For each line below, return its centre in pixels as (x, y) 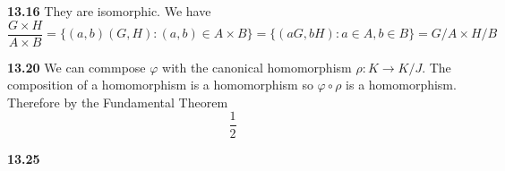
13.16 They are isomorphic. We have (109, 11)
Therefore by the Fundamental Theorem (118, 102)
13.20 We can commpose (77, 67)
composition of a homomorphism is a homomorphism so (160, 85)
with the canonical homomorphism (257, 67)
